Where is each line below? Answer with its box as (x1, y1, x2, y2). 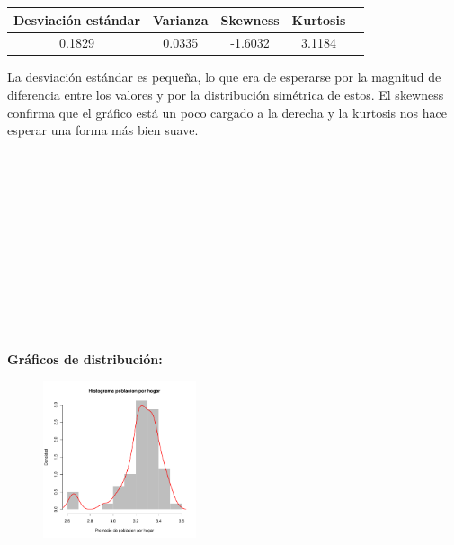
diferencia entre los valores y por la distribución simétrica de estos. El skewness (7, 85, 444, 104)
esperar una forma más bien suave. (7, 121, 199, 139)
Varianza (153, 10, 209, 29)
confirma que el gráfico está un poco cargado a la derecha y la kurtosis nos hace (7, 103, 447, 121)
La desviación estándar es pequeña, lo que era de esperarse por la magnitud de (7, 67, 441, 86)
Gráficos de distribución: (7, 349, 163, 368)
